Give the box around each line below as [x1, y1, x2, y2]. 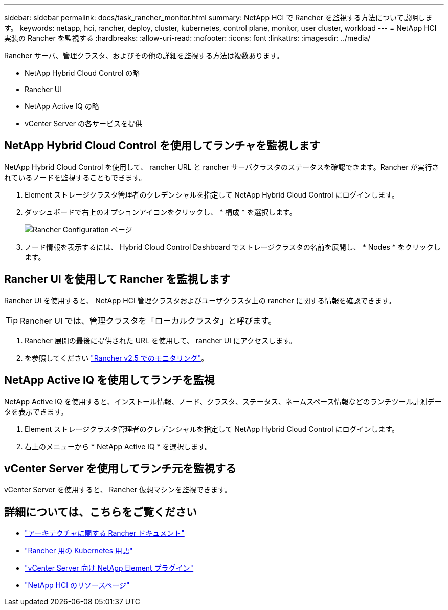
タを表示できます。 [4, 407, 68, 416]
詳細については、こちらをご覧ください [4, 505, 197, 518]
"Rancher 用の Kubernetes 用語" [25, 546, 133, 555]
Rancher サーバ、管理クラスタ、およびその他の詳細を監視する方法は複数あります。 [4, 51, 284, 60]
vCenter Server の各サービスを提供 [25, 119, 142, 128]
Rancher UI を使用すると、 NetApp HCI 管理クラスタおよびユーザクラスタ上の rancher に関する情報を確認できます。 [4, 296, 396, 305]
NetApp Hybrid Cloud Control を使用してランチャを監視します [4, 139, 321, 152]
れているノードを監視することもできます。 [4, 172, 146, 182]
